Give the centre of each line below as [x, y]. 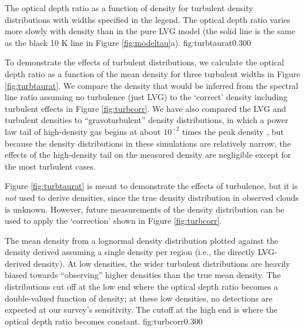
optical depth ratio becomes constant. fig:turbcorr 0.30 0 [104, 321]
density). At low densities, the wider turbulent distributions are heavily [162, 263]
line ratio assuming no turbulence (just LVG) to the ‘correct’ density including [146, 97]
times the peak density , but [233, 131]
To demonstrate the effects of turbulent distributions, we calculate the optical [145, 62]
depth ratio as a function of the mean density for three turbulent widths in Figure [152, 73]
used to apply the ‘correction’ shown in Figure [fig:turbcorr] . [113, 221]
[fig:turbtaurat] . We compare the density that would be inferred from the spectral [152, 85]
